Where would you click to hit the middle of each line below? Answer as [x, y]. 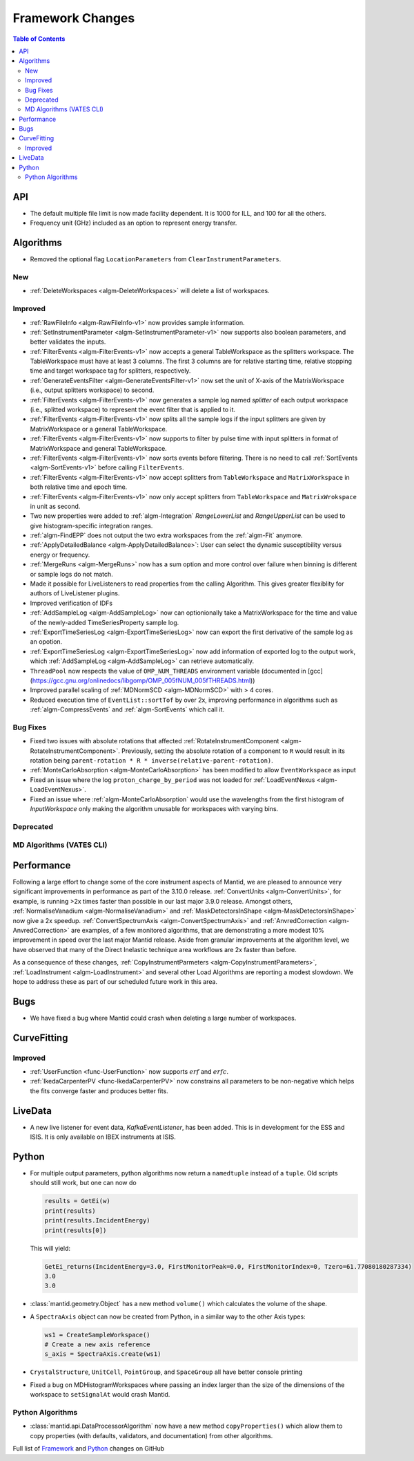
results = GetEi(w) [77, 1201]
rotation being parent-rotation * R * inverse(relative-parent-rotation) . [152, 761]
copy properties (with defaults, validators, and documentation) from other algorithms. [151, 1435]
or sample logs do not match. [71, 574]
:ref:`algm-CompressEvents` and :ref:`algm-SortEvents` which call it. [127, 709]
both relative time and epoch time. [79, 487]
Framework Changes [74, 18]
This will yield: [50, 1248]
